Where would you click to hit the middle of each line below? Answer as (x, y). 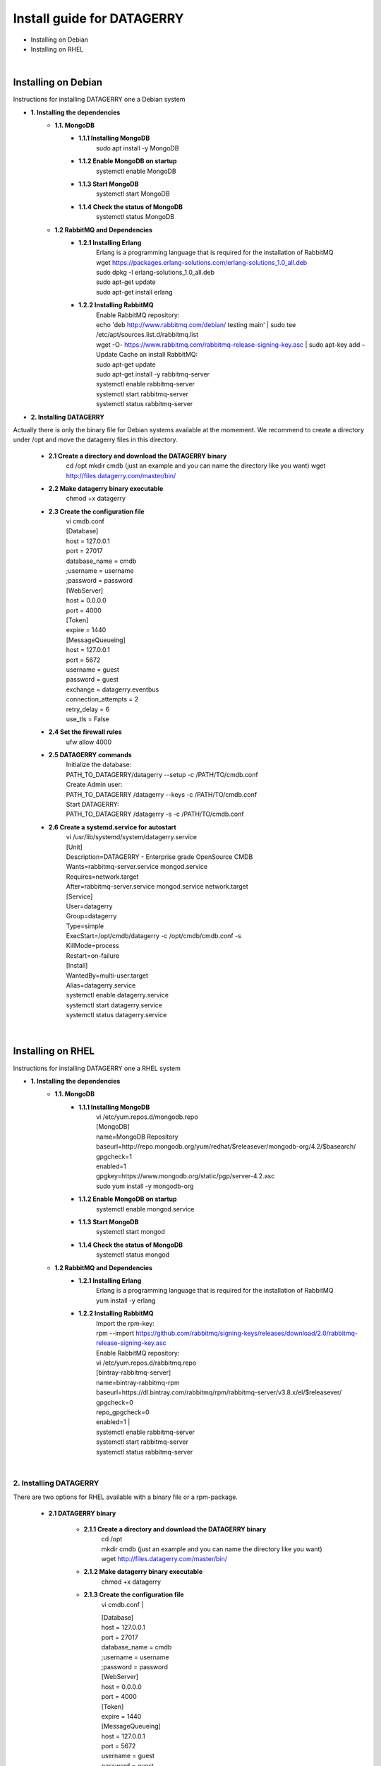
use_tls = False (87, 719)
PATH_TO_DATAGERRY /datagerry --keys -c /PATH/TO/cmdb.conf (162, 794)
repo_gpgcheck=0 (123, 1412)
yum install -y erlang (126, 1300)
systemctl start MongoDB (133, 194)
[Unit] (74, 847)
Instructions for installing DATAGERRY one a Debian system (99, 100)
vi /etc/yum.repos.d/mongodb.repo (147, 1117)
